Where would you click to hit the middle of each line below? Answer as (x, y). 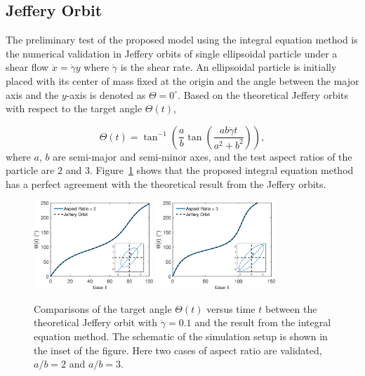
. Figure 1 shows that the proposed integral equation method (221, 170)
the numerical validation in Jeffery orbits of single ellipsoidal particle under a (172, 53)
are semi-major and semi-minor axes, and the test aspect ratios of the (203, 156)
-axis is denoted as (106, 94)
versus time (231, 308)
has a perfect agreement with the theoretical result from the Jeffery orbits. (166, 183)
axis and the (32, 94)
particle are (30, 170)
